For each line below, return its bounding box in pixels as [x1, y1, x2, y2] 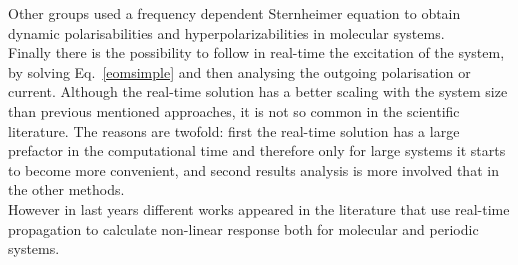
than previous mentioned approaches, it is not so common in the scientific [8, 100, 460, 121]
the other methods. [8, 179, 125, 200]
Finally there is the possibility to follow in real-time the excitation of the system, [8, 42, 505, 63]
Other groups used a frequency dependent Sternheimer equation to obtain [8, 3, 461, 23]
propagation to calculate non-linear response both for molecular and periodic [8, 218, 479, 239]
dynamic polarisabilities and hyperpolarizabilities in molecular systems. [8, 22, 445, 43]
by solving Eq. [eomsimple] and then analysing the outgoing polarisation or [8, 61, 471, 82]
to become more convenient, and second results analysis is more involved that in [8, 159, 499, 180]
